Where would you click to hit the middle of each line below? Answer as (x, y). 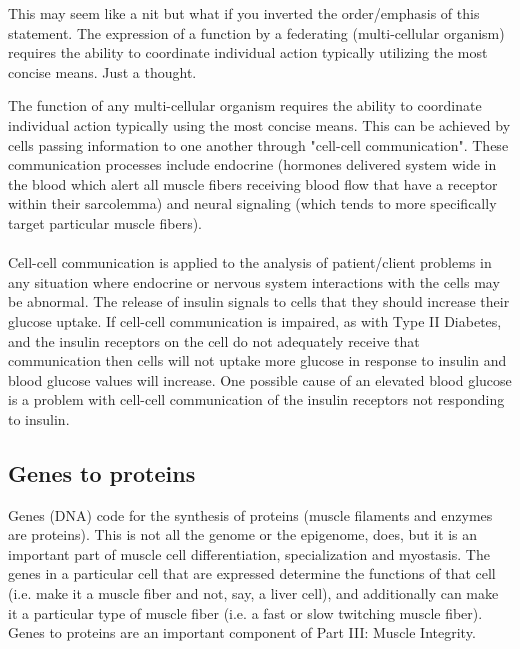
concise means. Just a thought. (102, 71)
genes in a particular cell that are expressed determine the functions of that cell (252, 573)
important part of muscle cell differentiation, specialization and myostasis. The (249, 553)
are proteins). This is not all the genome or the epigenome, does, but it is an (243, 534)
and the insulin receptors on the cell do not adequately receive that (214, 340)
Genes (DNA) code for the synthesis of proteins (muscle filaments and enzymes (250, 514)
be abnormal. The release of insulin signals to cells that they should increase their (259, 301)
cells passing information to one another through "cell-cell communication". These (258, 144)
